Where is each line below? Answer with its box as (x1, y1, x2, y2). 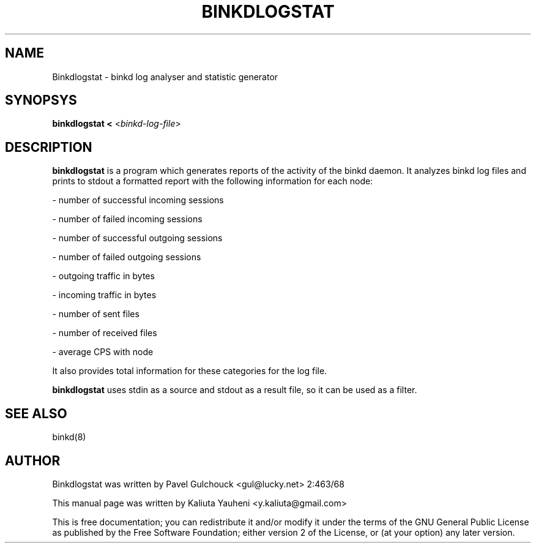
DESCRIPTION (5, 139, 92, 155)
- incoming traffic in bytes (52, 290, 157, 301)
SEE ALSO (5, 405, 67, 421)
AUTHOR (5, 452, 61, 468)
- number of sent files (52, 309, 140, 320)
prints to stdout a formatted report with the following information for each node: (52, 176, 373, 187)
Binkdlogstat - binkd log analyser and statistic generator (52, 71, 278, 82)
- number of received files (52, 328, 157, 339)
